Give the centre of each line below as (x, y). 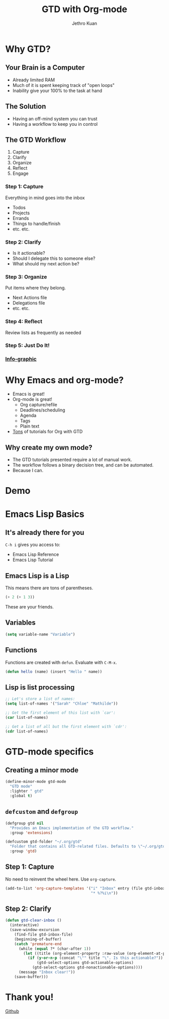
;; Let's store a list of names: (40, 699)
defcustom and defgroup (42, 812)
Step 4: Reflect (24, 321)
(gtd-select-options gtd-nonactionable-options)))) (87, 967)
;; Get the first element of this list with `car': (60, 713)
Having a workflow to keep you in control (55, 124)
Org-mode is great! (32, 399)
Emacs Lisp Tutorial (33, 560)
